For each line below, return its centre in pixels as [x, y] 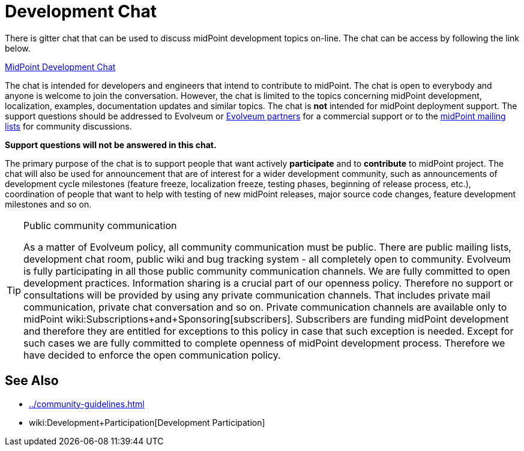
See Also [32, 381]
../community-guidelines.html [87, 404]
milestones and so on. [48, 204]
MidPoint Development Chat [60, 67]
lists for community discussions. [68, 126]
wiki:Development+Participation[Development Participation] [147, 422]
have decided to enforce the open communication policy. [152, 355]
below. [18, 48]
